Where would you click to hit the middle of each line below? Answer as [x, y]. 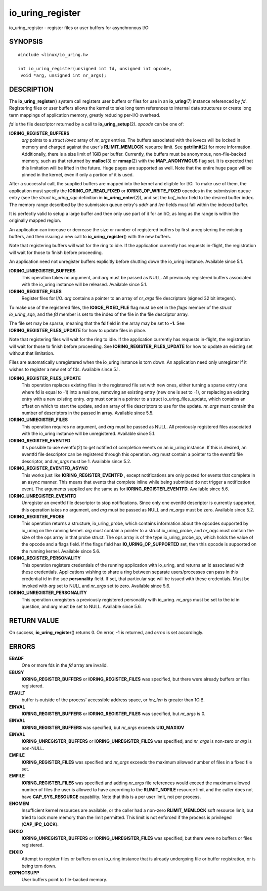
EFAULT [17, 693]
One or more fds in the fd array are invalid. [65, 665]
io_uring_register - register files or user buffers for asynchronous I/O [79, 28]
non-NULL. [33, 748]
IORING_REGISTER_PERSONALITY [45, 558]
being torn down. [39, 866]
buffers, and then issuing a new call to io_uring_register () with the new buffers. [90, 237]
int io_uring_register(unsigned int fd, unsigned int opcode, [95, 68]
